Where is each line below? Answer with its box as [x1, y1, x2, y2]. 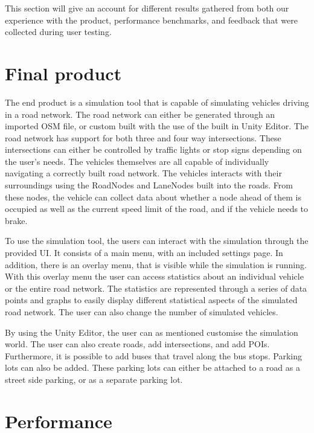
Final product [5, 60, 122, 85]
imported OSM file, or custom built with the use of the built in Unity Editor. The [5, 120, 309, 132]
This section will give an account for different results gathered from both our [5, 2, 289, 14]
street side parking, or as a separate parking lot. [5, 373, 183, 385]
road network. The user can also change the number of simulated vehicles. [5, 306, 278, 318]
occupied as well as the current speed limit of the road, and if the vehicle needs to [5, 202, 309, 215]
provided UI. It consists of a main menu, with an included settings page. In [5, 246, 283, 259]
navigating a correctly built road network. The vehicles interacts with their [5, 167, 282, 179]
